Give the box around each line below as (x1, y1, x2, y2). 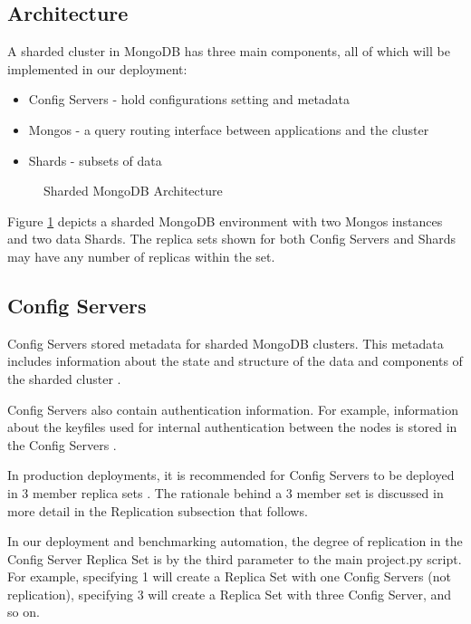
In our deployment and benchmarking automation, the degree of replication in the (7, 532, 463, 551)
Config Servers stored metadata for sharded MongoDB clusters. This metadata (7, 333, 444, 352)
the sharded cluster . (7, 369, 121, 388)
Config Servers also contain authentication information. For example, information (7, 399, 458, 418)
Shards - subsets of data (28, 150, 162, 169)
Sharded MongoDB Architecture (43, 181, 223, 200)
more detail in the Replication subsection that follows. (7, 501, 308, 520)
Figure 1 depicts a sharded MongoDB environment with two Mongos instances (7, 211, 443, 230)
